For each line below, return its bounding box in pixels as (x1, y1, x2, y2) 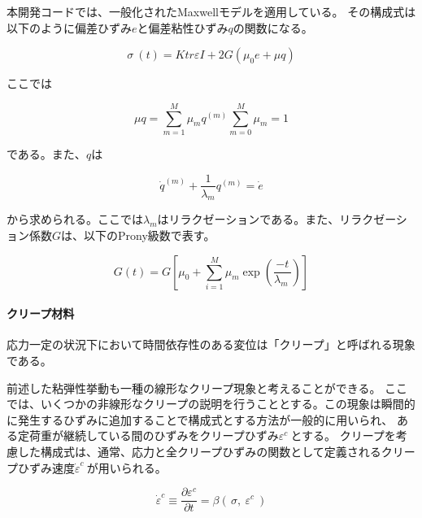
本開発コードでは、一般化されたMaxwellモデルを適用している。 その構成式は (7, 3, 416, 20)
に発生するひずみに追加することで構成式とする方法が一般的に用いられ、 (7, 411, 394, 428)
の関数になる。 (233, 19, 313, 36)
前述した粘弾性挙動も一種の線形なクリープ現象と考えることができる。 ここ (7, 379, 408, 396)
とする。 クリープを (290, 427, 396, 444)
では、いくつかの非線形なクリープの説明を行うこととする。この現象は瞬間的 (7, 395, 415, 412)
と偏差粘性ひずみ (137, 19, 228, 36)
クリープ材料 (7, 305, 75, 322)
